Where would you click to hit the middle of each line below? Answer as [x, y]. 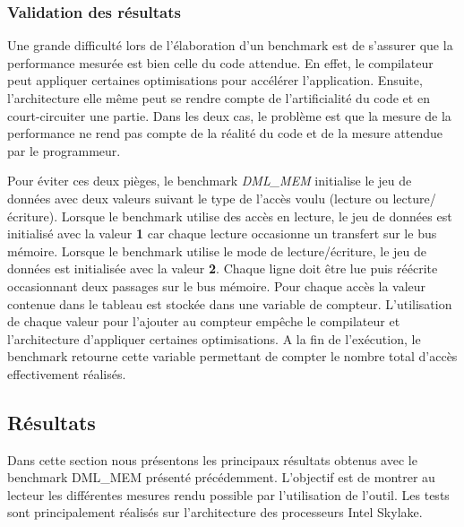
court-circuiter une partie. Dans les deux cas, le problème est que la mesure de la [229, 115]
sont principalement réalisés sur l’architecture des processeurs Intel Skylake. [215, 512]
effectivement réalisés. [67, 373]
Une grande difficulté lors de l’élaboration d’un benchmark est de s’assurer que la [230, 45]
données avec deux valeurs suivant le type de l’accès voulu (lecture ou [198, 198]
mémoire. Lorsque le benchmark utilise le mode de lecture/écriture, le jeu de [217, 251]
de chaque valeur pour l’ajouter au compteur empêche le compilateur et [204, 321]
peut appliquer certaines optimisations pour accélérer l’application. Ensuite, [215, 80]
